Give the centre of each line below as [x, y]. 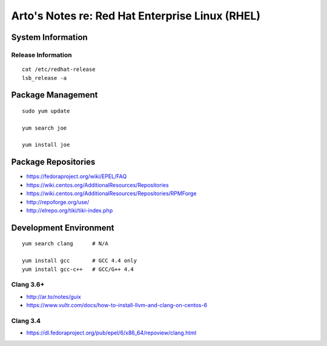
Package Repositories [53, 162]
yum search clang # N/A [65, 244]
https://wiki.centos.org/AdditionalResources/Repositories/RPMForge [111, 193]
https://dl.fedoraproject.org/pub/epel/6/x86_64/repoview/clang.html [111, 333]
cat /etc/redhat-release [59, 69]
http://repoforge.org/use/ [58, 202]
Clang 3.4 [26, 321]
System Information [49, 37]
